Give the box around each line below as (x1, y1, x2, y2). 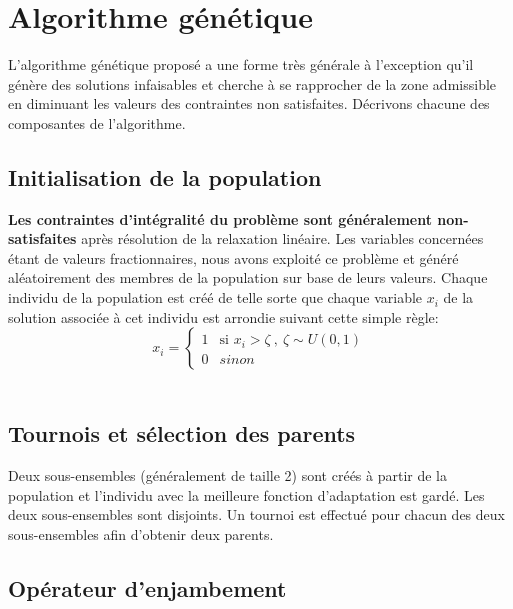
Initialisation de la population (8, 161, 322, 192)
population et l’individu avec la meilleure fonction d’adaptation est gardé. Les (8, 484, 485, 505)
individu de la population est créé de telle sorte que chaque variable (8, 287, 423, 308)
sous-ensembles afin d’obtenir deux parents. (8, 523, 274, 544)
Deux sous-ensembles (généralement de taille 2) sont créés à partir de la (8, 465, 448, 486)
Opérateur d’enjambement (8, 572, 287, 603)
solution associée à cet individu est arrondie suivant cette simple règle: (8, 306, 439, 327)
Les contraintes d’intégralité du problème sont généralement (8, 208, 432, 229)
